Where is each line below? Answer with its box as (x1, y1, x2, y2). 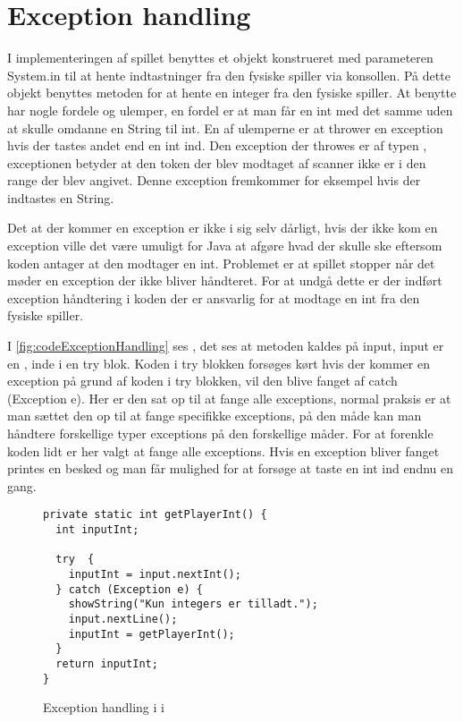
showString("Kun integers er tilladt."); (68, 598, 318, 611)
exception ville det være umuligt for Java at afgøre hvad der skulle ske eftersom (7, 236, 442, 255)
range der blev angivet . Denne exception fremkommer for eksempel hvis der (7, 171, 421, 190)
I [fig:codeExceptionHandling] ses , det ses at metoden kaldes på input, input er (7, 336, 444, 355)
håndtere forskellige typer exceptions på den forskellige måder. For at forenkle (7, 424, 434, 442)
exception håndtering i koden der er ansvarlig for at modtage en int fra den (7, 288, 420, 307)
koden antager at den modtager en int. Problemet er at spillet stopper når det (7, 253, 435, 272)
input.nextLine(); (68, 612, 178, 625)
